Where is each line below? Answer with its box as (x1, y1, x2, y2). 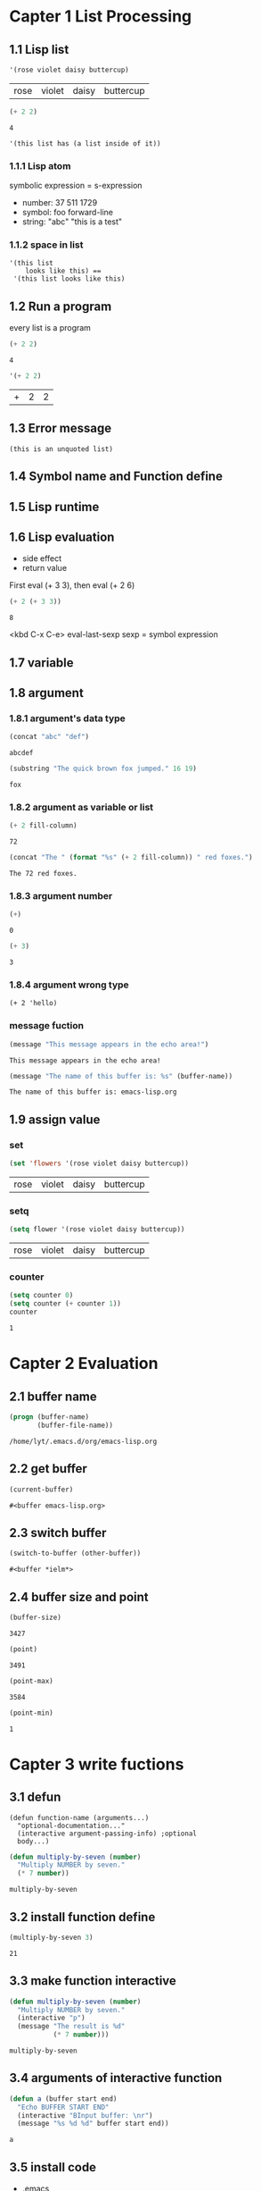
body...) (17, 1836, 50, 1846)
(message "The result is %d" (17, 2022, 126, 2031)
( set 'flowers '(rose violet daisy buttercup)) (9, 1159, 190, 1168)
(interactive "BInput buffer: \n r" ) (17, 2111, 153, 2120)
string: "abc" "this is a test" (21, 216, 123, 227)
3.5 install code (9, 2160, 96, 2175)
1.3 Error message (9, 421, 112, 436)
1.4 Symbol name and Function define (9, 469, 223, 484)
